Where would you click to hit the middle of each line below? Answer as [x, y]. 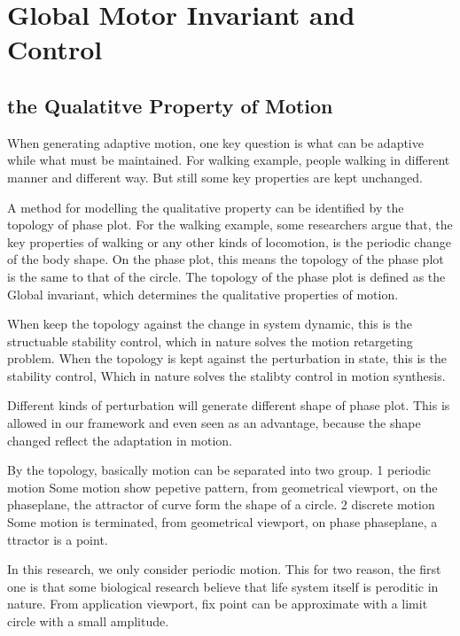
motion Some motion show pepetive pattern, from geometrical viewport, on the [222, 487]
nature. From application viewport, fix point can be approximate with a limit [218, 604]
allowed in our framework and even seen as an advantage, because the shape [214, 423]
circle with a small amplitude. [88, 621]
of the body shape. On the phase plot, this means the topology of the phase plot [226, 259]
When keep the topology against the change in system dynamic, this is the [210, 324]
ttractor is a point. [58, 539]
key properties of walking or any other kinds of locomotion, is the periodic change [229, 241]
